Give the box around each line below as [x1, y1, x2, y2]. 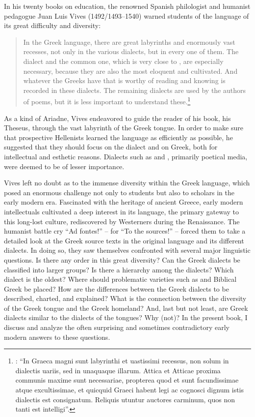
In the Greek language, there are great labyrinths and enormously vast [23, 36, 235, 47]
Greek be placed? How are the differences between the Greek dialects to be [4, 283, 229, 294]
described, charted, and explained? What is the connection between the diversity [4, 293, 247, 303]
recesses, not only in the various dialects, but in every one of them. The [23, 46, 239, 57]
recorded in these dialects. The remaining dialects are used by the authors [23, 85, 246, 95]
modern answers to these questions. [4, 331, 110, 342]
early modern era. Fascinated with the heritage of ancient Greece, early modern [4, 197, 243, 207]
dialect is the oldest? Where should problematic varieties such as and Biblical [4, 274, 237, 284]
